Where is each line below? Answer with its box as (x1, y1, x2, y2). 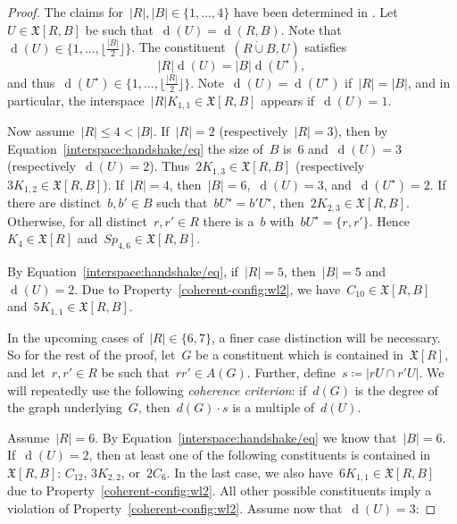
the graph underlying (7, 398, 122, 417)
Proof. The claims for (7, 3, 123, 21)
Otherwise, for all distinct (7, 211, 147, 230)
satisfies (304, 38, 347, 56)
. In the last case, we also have (166, 463, 334, 481)
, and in (407, 72, 451, 91)
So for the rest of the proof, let (7, 345, 176, 364)
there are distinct (7, 193, 102, 212)
